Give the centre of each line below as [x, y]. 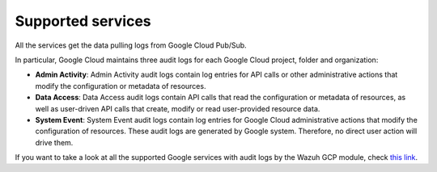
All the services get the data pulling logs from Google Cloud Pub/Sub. [131, 45]
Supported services [83, 21]
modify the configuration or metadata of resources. [121, 86]
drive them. [54, 142]
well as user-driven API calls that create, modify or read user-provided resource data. [178, 108]
